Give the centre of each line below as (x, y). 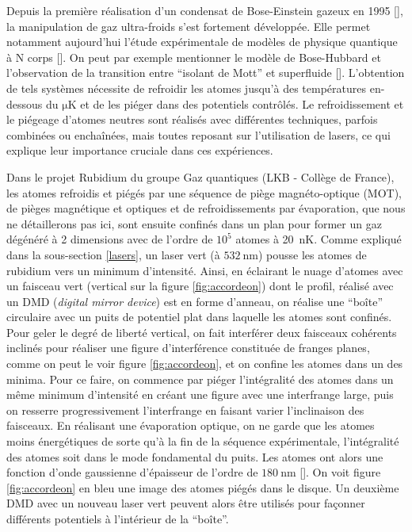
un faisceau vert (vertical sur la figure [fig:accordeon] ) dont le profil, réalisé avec (200, 286)
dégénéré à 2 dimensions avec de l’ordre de (110, 239)
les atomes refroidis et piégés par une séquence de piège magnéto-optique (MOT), (204, 192)
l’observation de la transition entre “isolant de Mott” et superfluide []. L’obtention (206, 73)
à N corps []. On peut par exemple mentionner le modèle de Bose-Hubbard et (194, 57)
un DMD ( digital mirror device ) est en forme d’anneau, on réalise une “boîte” (195, 301)
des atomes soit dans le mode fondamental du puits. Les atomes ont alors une (195, 456)
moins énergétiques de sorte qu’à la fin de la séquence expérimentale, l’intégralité (203, 441)
